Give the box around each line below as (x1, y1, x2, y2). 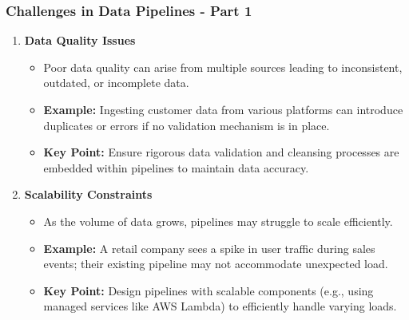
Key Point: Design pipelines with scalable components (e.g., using (43, 282, 374, 298)
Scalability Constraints (24, 186, 153, 203)
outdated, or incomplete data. (43, 74, 189, 91)
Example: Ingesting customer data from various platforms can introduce (43, 101, 403, 117)
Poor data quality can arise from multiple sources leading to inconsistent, (43, 58, 403, 75)
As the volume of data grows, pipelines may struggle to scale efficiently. (43, 212, 393, 229)
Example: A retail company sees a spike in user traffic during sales (43, 239, 375, 256)
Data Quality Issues (24, 32, 136, 49)
